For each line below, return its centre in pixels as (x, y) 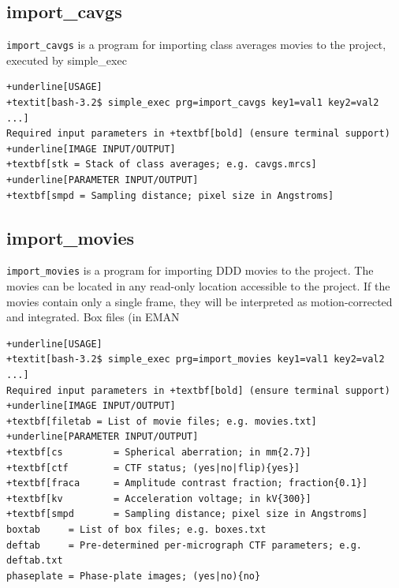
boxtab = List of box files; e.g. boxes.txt (136, 529)
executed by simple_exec (67, 60)
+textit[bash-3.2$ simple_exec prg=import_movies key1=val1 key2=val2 (196, 360)
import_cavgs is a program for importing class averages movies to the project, (196, 45)
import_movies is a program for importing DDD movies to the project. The (190, 270)
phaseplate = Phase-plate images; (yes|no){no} (134, 576)
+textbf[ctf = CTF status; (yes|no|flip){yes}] (153, 468)
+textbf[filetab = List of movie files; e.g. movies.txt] (162, 421)
